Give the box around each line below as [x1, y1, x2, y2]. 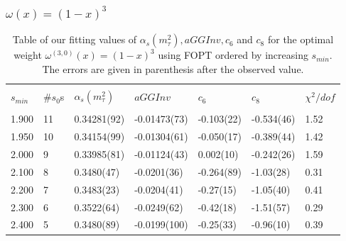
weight [13, 47, 42, 62]
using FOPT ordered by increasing [158, 47, 308, 62]
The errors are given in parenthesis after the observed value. [42, 61, 304, 76]
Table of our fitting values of [12, 32, 137, 47]
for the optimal [267, 32, 334, 47]
